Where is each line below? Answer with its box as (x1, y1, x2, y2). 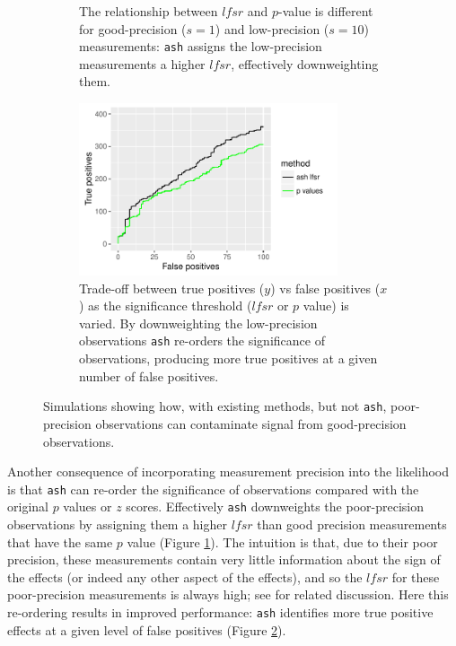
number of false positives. (79, 366, 219, 385)
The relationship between (79, 2, 218, 20)
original (7, 497, 48, 516)
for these (391, 567, 440, 586)
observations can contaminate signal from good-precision (95, 414, 407, 432)
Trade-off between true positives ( (79, 278, 265, 297)
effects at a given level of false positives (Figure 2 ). (7, 620, 286, 639)
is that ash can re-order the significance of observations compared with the (7, 479, 419, 498)
